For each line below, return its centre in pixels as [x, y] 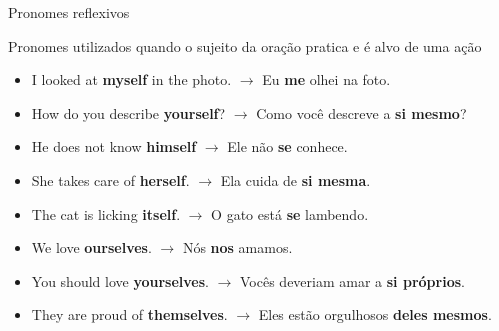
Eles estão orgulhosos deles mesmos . [375, 314]
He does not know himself [114, 146]
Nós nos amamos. [237, 247]
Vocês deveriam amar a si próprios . [352, 280]
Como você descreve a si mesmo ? [361, 112]
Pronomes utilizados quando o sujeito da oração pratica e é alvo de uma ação [245, 45]
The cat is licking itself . [106, 213]
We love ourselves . [91, 247]
